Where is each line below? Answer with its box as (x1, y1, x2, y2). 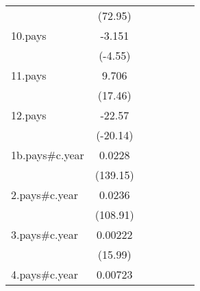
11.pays (11, 67, 47, 83)
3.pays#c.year (11, 226, 78, 242)
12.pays (11, 107, 47, 123)
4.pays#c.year (11, 266, 78, 282)
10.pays (11, 27, 47, 43)
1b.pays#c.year (11, 147, 84, 163)
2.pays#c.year (11, 187, 78, 202)
